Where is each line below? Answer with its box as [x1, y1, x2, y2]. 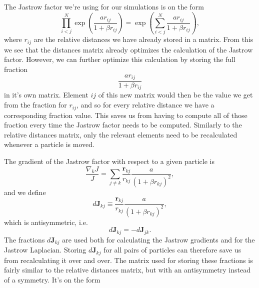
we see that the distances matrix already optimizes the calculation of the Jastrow [4, 44, 253, 54]
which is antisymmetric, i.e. [4, 216, 88, 227]
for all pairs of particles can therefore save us [103, 244, 241, 255]
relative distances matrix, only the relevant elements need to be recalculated [4, 129, 237, 139]
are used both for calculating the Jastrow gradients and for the [62, 234, 255, 244]
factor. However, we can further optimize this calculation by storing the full [4, 54, 235, 64]
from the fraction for [4, 99, 67, 110]
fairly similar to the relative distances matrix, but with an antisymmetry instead [4, 264, 250, 275]
